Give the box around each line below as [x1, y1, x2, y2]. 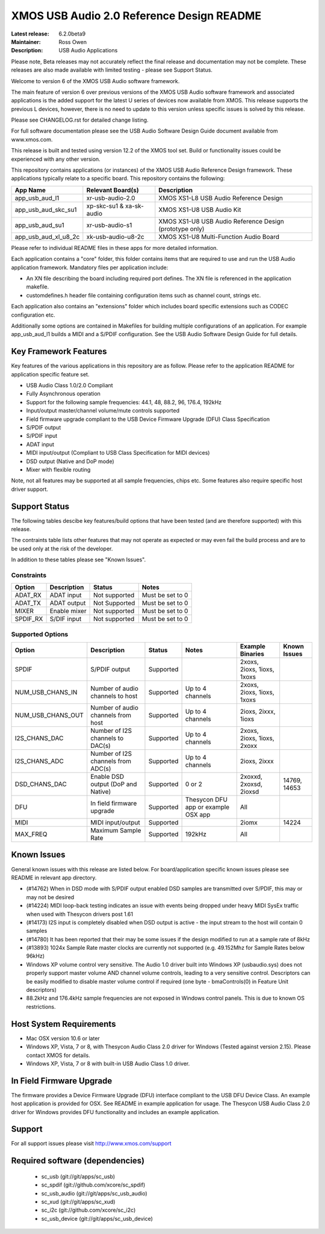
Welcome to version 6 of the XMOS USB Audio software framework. [11, 77, 180, 84]
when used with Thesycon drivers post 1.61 [26, 910, 134, 918]
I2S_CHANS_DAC [14, 734, 64, 743]
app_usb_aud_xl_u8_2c [14, 232, 80, 241]
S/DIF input [49, 615, 82, 623]
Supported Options [11, 630, 69, 638]
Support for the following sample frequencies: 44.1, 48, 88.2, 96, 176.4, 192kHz [26, 398, 222, 406]
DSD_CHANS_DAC [14, 780, 67, 788]
